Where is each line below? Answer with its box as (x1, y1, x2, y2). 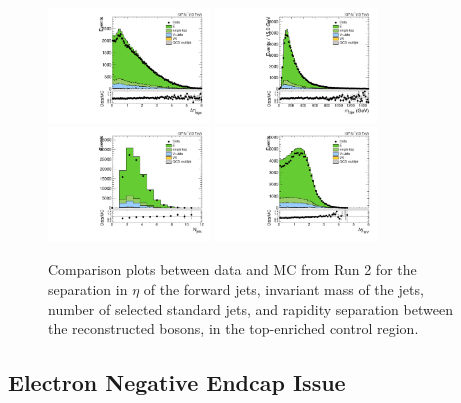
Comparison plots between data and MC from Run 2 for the (48, 259, 417, 280)
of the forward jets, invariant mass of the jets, (143, 279, 424, 299)
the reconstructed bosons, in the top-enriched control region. (48, 318, 419, 339)
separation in (48, 279, 128, 299)
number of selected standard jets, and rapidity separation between (48, 298, 453, 319)
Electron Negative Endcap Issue (8, 367, 346, 398)
